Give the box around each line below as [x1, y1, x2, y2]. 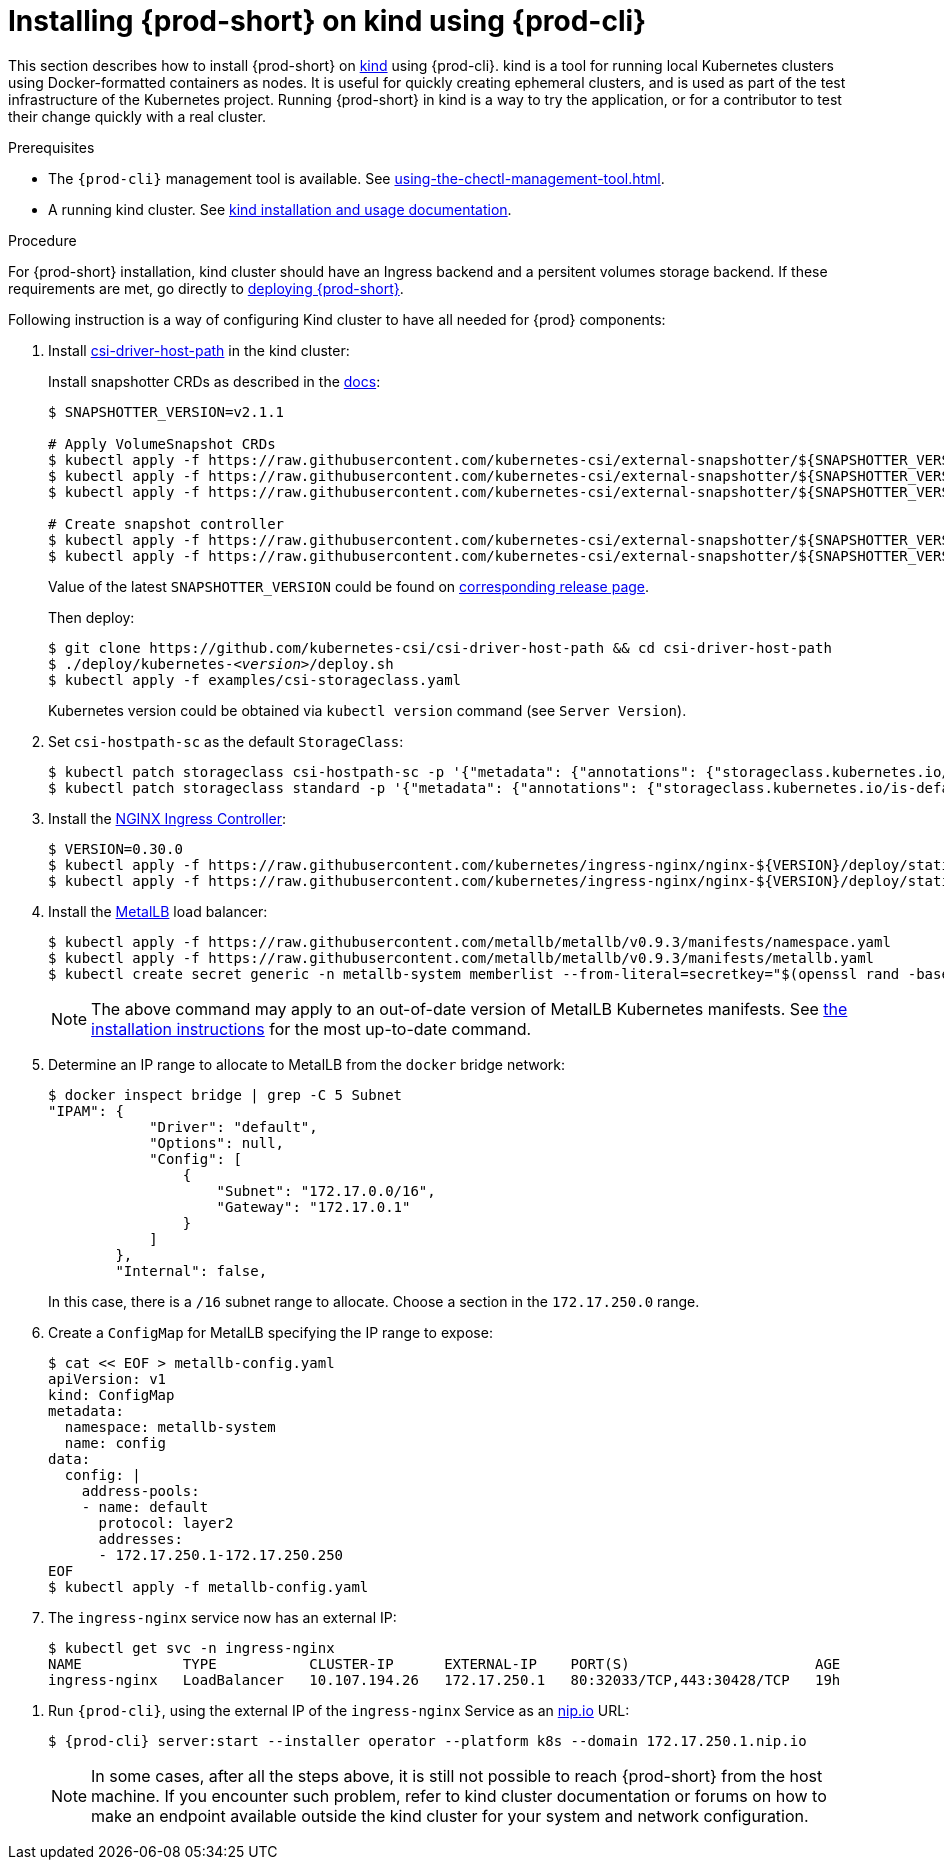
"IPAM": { [48, 1102, 124, 1119]
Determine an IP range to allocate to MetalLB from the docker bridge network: [48, 1055, 565, 1073]
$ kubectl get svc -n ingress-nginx [48, 1639, 335, 1656]
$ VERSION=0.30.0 [48, 840, 183, 857]
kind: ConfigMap [48, 1386, 175, 1403]
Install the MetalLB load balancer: [48, 902, 268, 920]
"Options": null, [149, 1134, 285, 1151]
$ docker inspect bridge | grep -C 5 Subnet [48, 1086, 403, 1103]
